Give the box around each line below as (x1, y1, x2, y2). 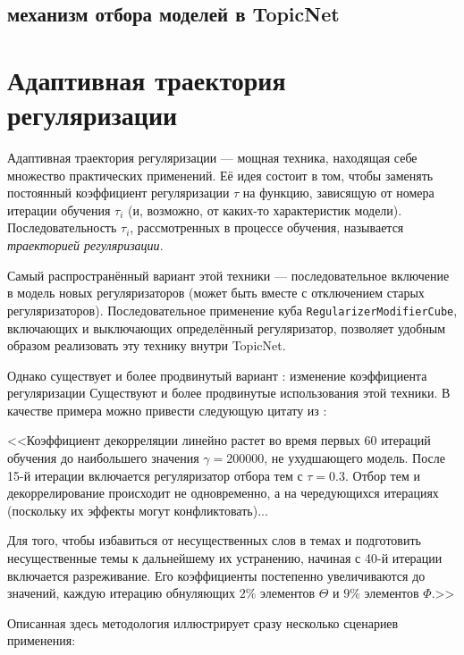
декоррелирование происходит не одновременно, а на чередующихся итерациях (7, 483, 439, 502)
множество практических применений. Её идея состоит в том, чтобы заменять (7, 165, 434, 184)
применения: (7, 631, 76, 650)
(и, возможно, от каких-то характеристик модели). (128, 200, 402, 219)
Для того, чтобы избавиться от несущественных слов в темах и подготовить (7, 531, 421, 550)
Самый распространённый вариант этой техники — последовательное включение (7, 265, 450, 284)
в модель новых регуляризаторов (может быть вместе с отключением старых (7, 283, 425, 302)
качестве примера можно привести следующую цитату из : (7, 400, 327, 419)
